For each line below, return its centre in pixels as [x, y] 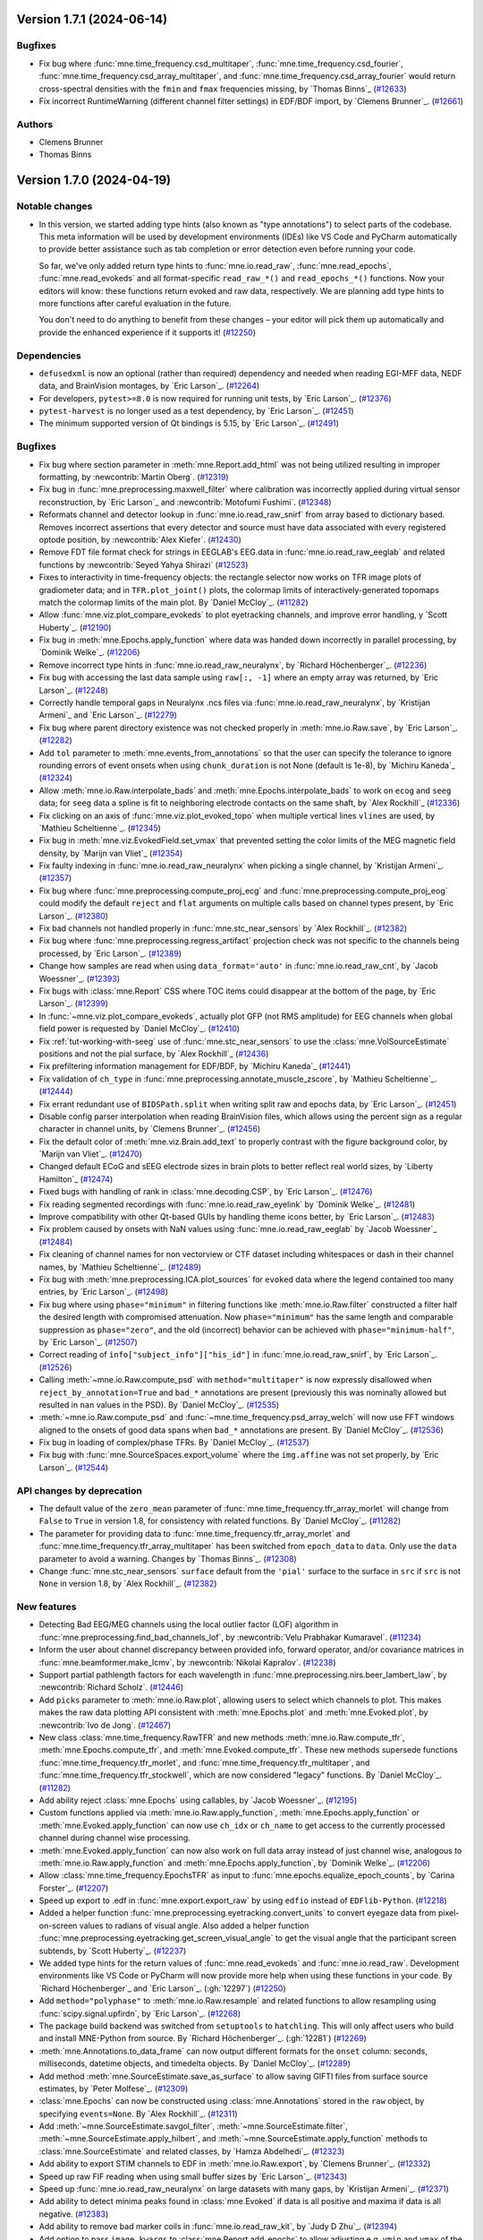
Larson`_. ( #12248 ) [74, 690]
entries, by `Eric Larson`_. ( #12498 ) [104, 1292]
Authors [35, 124]
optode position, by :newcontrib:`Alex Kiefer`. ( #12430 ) [140, 539]
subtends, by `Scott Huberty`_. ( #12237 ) [113, 1951]
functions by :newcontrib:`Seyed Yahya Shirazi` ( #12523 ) [144, 564]
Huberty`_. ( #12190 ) [75, 627]
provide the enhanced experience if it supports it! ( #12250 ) [148, 332]
